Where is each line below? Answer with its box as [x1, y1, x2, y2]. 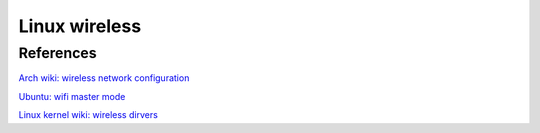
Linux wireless [18, 15, 142, 37]
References [18, 44, 97, 62]
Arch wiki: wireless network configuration [18, 72, 190, 84]
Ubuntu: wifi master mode [18, 90, 126, 102]
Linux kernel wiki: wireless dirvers [18, 109, 159, 121]
